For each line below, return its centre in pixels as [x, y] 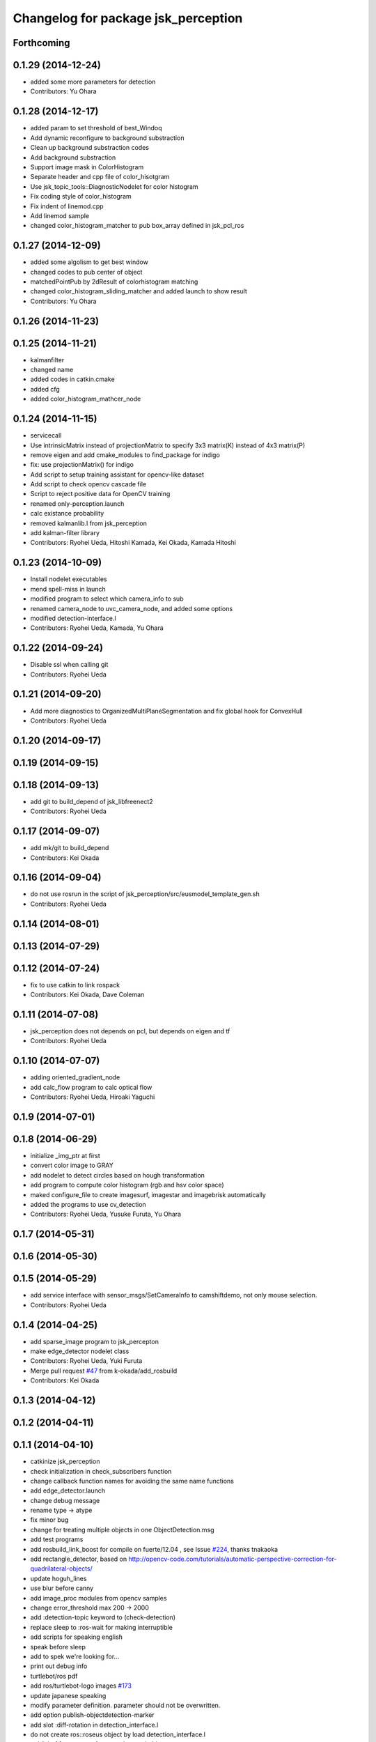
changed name [52, 370]
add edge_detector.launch [68, 1490]
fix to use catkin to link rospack [75, 985]
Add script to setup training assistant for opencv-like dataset [117, 475]
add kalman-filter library [65, 533]
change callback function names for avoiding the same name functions [132, 1481]
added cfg [45, 389]
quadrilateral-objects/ [62, 1568]
